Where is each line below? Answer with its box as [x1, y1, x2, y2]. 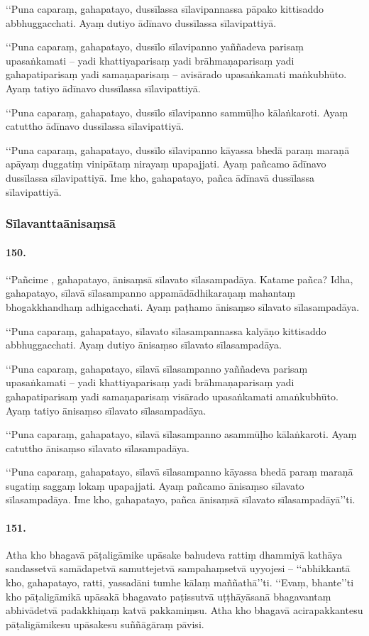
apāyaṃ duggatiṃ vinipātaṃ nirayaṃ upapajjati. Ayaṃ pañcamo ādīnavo [6, 156, 326, 171]
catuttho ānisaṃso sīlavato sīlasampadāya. [6, 440, 189, 455]
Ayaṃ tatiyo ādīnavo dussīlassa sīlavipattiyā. [6, 80, 201, 95]
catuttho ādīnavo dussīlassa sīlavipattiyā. [6, 119, 184, 133]
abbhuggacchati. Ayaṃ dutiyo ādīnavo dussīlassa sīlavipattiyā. [6, 15, 277, 30]
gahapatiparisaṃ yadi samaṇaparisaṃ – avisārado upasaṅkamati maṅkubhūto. [6, 67, 347, 82]
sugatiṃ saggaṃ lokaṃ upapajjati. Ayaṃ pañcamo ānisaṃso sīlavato [6, 478, 304, 493]
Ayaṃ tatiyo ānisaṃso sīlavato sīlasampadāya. [6, 402, 206, 417]
